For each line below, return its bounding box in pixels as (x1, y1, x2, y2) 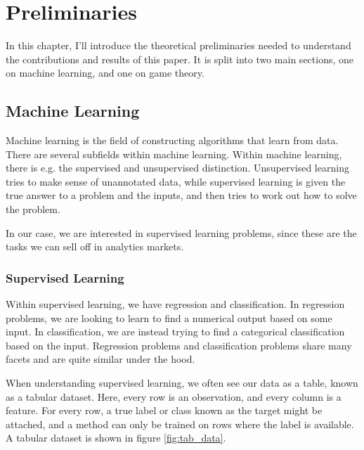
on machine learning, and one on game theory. (6, 65, 204, 80)
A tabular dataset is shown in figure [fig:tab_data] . (6, 430, 226, 445)
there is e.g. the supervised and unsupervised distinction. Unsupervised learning (6, 160, 349, 175)
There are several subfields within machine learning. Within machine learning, (6, 146, 342, 161)
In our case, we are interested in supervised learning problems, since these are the (6, 225, 357, 240)
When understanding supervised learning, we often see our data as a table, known (6, 375, 358, 390)
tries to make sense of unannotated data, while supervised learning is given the (6, 174, 346, 188)
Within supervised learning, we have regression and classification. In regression (6, 297, 345, 311)
